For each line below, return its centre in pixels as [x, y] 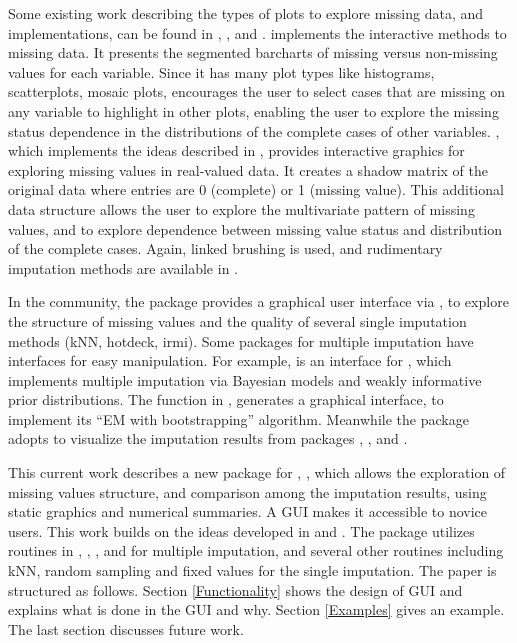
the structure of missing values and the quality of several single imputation [237, 320]
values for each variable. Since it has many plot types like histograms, [221, 71]
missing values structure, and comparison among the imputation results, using [247, 491]
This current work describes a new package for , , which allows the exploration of [257, 472]
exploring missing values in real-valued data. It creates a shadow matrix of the [248, 169]
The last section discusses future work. [126, 628]
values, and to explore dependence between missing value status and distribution [255, 228]
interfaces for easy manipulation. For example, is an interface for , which [230, 360]
